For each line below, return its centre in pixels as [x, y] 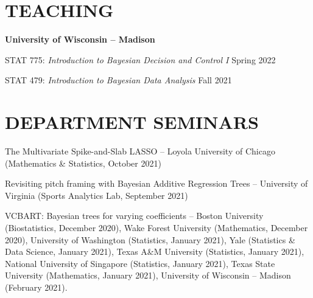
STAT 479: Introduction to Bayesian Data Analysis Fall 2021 [118, 80]
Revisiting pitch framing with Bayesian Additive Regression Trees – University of [156, 183]
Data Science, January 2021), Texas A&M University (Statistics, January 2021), [155, 251]
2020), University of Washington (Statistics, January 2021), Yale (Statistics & [150, 239]
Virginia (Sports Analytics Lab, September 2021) [97, 195]
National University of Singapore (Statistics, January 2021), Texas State [140, 263]
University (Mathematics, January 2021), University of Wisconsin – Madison [148, 275]
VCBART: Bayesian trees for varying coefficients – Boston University [134, 216]
